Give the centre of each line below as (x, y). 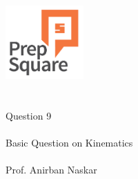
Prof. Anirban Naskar (51, 169)
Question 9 (29, 115)
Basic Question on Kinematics (69, 142)
